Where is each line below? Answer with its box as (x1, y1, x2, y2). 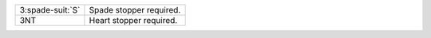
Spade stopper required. (89, 5, 181, 15)
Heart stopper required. (89, 15, 178, 25)
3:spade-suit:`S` (19, 5, 81, 15)
